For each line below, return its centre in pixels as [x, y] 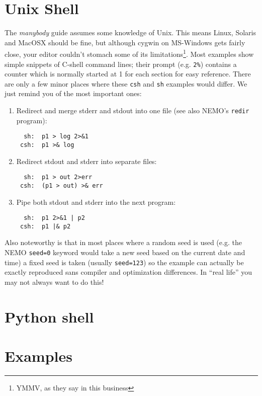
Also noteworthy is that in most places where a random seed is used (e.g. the [123, 242]
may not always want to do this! [54, 282]
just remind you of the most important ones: [73, 93]
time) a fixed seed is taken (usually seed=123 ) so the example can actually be [124, 262]
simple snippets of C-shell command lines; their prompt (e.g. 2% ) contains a [121, 64]
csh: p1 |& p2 [45, 226]
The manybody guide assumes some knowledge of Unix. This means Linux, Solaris [130, 32]
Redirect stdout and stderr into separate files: [86, 161]
